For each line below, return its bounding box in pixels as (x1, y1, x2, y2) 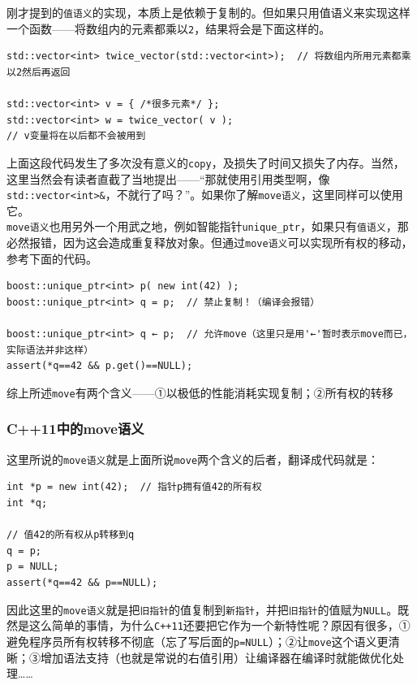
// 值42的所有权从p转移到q (6, 529, 135, 541)
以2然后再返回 (6, 66, 71, 78)
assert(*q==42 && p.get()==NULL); (6, 360, 193, 372)
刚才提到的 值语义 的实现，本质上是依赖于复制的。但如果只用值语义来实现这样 (6, 4, 411, 20)
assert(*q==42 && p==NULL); (6, 576, 158, 588)
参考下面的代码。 (6, 249, 97, 267)
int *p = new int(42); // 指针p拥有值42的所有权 (6, 481, 262, 493)
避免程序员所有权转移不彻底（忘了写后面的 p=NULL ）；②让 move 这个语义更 (6, 632, 389, 649)
